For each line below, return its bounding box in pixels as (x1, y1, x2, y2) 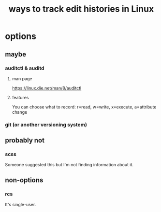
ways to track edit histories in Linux (8, 3, 154, 15)
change (12, 109, 28, 115)
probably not (5, 136, 45, 144)
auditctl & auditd (5, 65, 44, 71)
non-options (5, 176, 44, 184)
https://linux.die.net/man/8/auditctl (12, 85, 82, 91)
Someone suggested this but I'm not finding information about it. (5, 162, 134, 168)
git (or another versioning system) (5, 121, 87, 128)
